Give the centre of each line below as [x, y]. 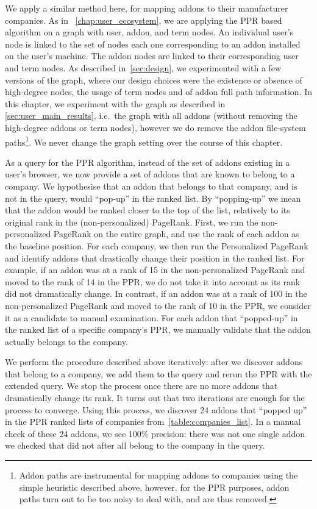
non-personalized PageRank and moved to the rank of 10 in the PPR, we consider [158, 305]
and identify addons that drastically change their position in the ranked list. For [155, 258]
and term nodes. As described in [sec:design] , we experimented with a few [143, 67]
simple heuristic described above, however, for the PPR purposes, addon [154, 487]
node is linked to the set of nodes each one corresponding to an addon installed [153, 44]
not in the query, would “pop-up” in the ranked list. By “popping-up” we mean [153, 198]
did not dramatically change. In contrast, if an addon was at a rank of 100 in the [156, 294]
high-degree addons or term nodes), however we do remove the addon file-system [155, 127]
